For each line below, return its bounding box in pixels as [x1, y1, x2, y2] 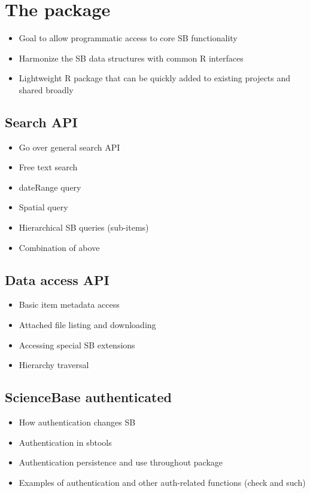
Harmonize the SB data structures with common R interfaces [19, 51, 244, 64]
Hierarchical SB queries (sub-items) [19, 221, 149, 234]
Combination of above [19, 241, 100, 253]
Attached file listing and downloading [19, 319, 156, 331]
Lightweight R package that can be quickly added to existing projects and [19, 72, 291, 84]
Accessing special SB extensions [19, 338, 135, 351]
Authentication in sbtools [19, 436, 112, 448]
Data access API [5, 270, 110, 289]
